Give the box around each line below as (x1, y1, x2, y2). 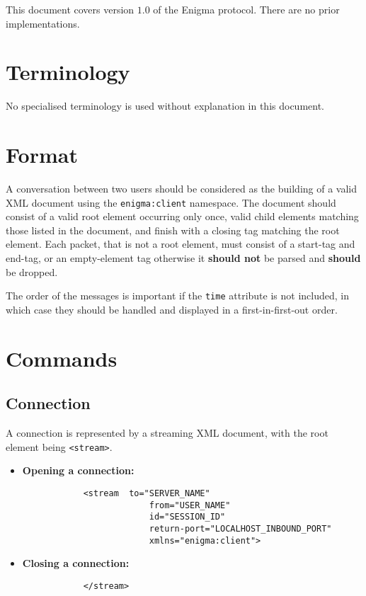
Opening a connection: (22, 463, 135, 478)
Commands (6, 343, 118, 372)
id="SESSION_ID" (149, 512, 226, 522)
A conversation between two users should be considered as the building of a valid (6, 181, 358, 196)
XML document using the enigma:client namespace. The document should (6, 195, 336, 210)
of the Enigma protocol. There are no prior (153, 2, 340, 16)
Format (6, 140, 78, 169)
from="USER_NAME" (149, 500, 231, 510)
